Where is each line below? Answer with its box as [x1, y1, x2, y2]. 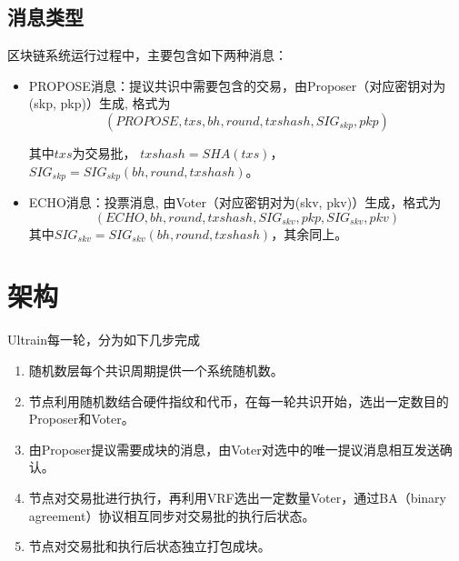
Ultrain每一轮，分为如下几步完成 [7, 330, 201, 349]
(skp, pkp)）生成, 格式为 [28, 94, 171, 113]
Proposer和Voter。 [28, 409, 135, 428]
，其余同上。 [271, 224, 348, 243]
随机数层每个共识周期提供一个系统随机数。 [28, 360, 284, 379]
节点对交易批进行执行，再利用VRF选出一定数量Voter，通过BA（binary [28, 487, 446, 506]
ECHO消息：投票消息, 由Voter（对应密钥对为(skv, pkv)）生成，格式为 [28, 193, 442, 212]
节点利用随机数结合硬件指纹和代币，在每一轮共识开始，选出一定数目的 [28, 391, 449, 410]
